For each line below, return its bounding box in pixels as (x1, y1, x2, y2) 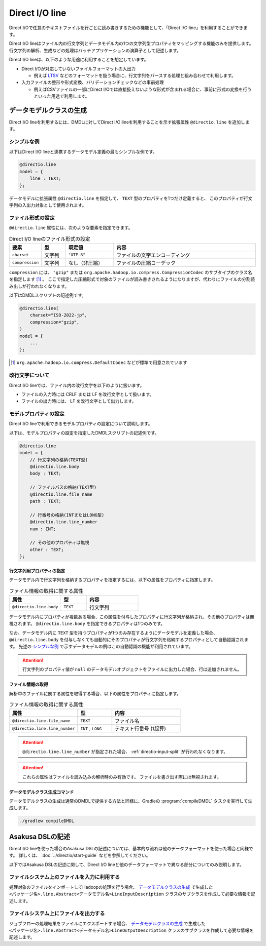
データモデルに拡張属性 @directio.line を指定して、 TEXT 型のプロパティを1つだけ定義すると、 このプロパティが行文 (9, 195, 253, 201)
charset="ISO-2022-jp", (30, 313, 87, 318)
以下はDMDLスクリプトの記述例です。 (9, 292, 86, 298)
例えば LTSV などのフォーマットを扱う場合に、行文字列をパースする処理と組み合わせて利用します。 (33, 72, 236, 79)
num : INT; (30, 526, 56, 532)
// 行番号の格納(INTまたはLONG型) (30, 512, 104, 518)
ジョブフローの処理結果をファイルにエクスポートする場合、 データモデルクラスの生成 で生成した (9, 920, 206, 926)
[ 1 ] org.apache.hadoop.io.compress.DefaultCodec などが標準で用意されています (10, 359, 187, 365)
